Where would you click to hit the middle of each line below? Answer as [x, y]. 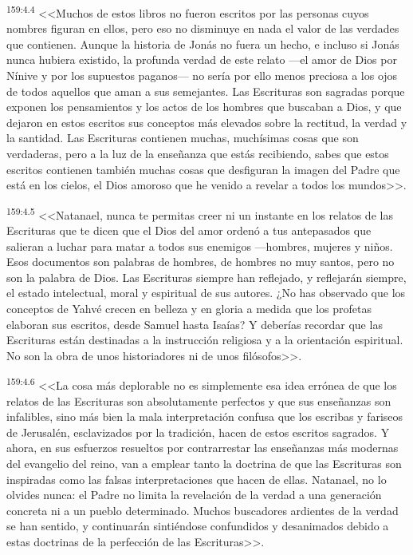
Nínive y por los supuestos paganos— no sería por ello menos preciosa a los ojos [202, 75]
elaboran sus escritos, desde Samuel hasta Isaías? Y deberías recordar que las [195, 324]
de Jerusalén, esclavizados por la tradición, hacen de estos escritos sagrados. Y [198, 432]
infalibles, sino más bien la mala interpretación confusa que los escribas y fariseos [205, 416]
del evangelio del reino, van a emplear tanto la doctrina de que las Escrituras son [204, 463]
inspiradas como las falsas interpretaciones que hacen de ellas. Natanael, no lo [197, 479]
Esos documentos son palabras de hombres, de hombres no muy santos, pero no [201, 262]
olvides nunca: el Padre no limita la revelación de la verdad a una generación [194, 495]
